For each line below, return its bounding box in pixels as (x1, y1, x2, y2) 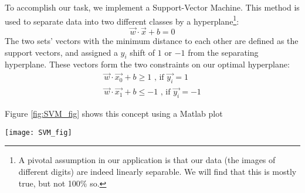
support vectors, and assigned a (5, 46, 118, 58)
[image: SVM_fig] (5, 128, 72, 137)
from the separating (188, 46, 259, 58)
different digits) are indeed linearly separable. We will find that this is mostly (18, 165, 297, 177)
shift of (130, 46, 155, 58)
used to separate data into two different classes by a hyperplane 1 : (5, 13, 239, 27)
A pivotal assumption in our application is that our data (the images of (18, 154, 276, 166)
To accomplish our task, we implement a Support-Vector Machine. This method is (5, 1, 300, 13)
